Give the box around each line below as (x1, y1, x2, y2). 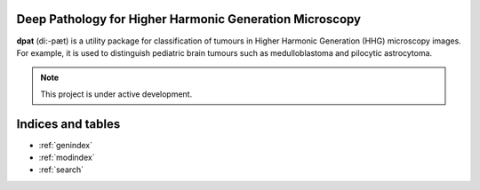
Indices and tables (16, 116, 121, 131)
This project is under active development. (40, 89, 193, 99)
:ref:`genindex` (38, 139, 93, 150)
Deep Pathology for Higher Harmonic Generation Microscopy (16, 12, 362, 27)
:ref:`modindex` (38, 152, 95, 162)
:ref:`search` (38, 164, 84, 175)
